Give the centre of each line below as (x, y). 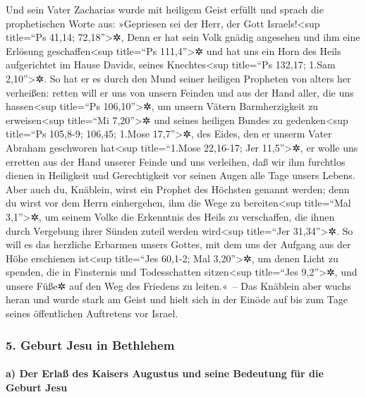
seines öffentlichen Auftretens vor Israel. (92, 313)
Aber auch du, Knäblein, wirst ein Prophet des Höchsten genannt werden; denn (178, 189)
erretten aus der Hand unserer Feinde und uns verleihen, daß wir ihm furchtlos (176, 161)
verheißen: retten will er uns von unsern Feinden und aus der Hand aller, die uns (180, 92)
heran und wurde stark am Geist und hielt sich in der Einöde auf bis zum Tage (177, 299)
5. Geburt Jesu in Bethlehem (90, 344)
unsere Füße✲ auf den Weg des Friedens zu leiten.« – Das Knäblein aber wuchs (178, 285)
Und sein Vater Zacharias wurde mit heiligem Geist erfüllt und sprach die (165, 9)
